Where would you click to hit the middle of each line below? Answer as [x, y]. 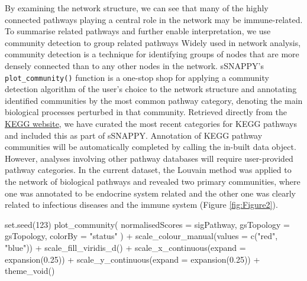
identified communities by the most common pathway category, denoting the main [154, 100]
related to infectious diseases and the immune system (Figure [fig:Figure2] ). [141, 205]
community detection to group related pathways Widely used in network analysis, [153, 42]
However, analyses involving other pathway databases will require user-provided [149, 158]
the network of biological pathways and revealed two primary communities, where [153, 181]
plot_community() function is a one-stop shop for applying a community [137, 77]
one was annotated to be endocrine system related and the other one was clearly [150, 193]
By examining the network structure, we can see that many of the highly [137, 8]
